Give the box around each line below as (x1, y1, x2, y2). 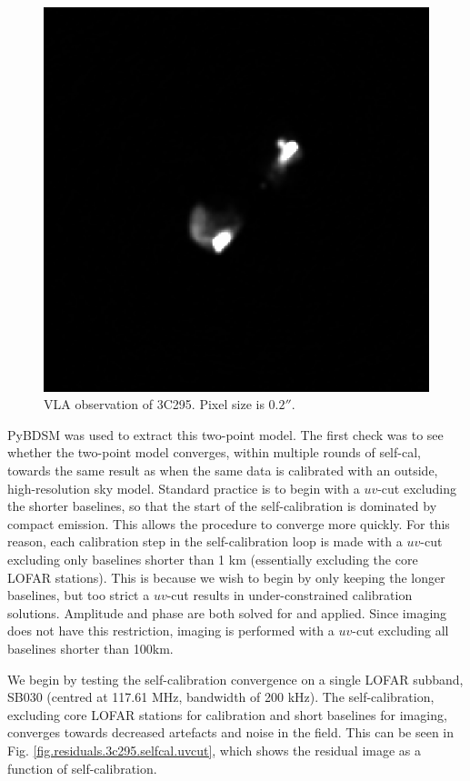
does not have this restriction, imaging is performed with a (7, 621, 335, 640)
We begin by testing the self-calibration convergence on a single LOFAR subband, (7, 669, 464, 688)
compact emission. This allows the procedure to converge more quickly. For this (7, 514, 450, 533)
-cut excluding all (352, 621, 449, 640)
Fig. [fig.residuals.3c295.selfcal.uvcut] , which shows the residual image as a (7, 740, 422, 759)
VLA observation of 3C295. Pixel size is (44, 395, 265, 414)
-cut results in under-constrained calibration (166, 586, 413, 605)
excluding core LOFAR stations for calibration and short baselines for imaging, (7, 705, 447, 724)
